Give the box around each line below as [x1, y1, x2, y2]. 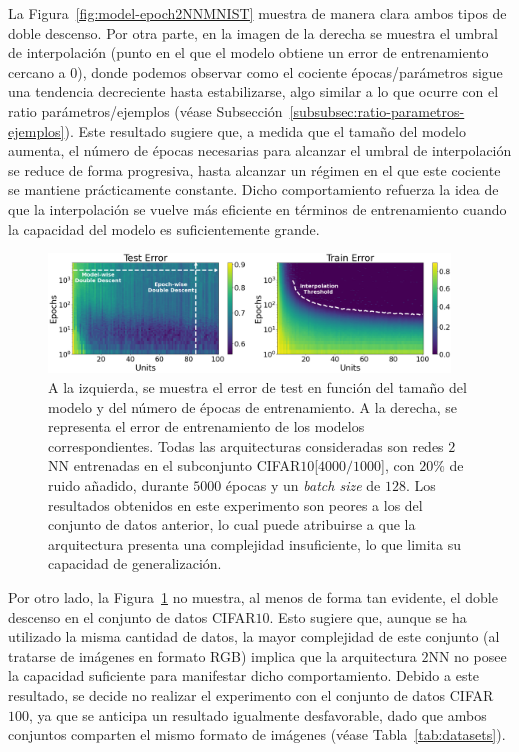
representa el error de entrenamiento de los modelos [48, 416, 365, 437]
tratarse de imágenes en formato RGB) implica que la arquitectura [8, 645, 417, 666]
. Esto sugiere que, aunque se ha [269, 606, 467, 627]
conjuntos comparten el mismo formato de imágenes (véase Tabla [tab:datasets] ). [8, 724, 506, 745]
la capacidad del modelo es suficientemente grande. [8, 218, 320, 239]
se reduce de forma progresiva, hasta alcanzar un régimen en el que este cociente [8, 159, 501, 180]
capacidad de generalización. [48, 553, 222, 574]
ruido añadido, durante [48, 475, 189, 496]
